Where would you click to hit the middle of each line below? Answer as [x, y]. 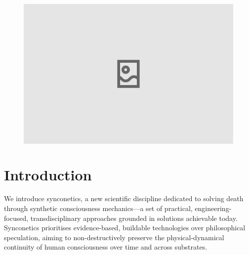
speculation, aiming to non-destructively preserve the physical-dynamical [114, 237]
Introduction [48, 175]
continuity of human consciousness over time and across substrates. [106, 247]
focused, [16, 218]
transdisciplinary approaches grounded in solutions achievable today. [134, 218]
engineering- [213, 208]
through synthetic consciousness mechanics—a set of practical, [98, 208]
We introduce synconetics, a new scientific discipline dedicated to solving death [124, 198]
